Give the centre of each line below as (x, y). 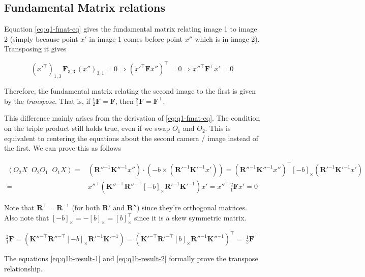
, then (124, 101)
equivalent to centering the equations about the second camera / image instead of (131, 138)
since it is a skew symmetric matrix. (190, 217)
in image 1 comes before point (136, 38)
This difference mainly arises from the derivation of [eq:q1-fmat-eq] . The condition (132, 118)
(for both (86, 207)
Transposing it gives (35, 49)
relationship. (23, 268)
